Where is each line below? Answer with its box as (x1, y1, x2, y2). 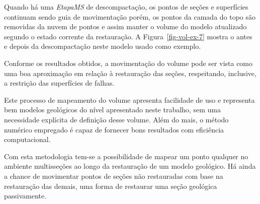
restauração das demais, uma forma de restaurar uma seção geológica (4, 180, 217, 191)
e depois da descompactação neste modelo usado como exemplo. (4, 41, 201, 51)
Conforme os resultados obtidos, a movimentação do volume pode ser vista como (4, 57, 253, 68)
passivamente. (4, 190, 47, 201)
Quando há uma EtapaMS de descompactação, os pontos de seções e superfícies (4, 2, 248, 12)
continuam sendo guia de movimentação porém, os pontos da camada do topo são (4, 11, 256, 22)
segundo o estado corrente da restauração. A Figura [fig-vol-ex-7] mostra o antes (4, 31, 252, 41)
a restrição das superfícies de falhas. (4, 78, 115, 88)
